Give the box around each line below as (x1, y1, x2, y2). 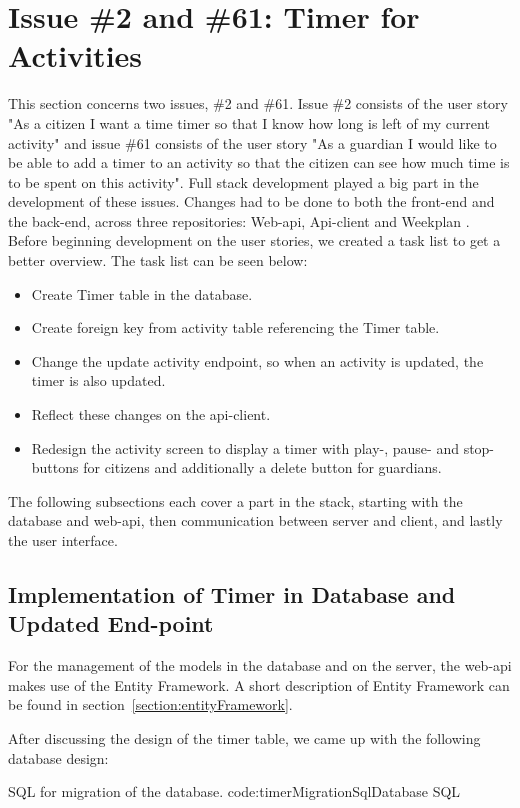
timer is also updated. (31, 370, 166, 391)
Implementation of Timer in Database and (8, 578, 456, 609)
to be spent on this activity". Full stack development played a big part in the (8, 171, 479, 192)
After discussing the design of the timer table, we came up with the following (8, 727, 481, 748)
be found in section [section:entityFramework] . (8, 694, 293, 715)
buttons (31, 457, 79, 478)
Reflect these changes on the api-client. (31, 404, 271, 425)
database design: (8, 747, 109, 768)
